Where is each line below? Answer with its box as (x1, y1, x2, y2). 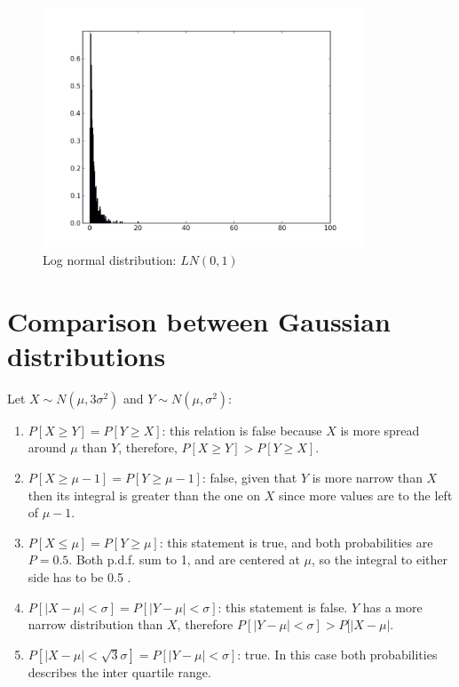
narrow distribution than (28, 615, 163, 634)
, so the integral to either (312, 550, 447, 569)
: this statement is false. (218, 597, 348, 616)
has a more (362, 597, 423, 616)
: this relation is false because (162, 420, 322, 439)
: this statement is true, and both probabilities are (159, 532, 433, 551)
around (28, 438, 67, 457)
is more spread (340, 420, 420, 439)
